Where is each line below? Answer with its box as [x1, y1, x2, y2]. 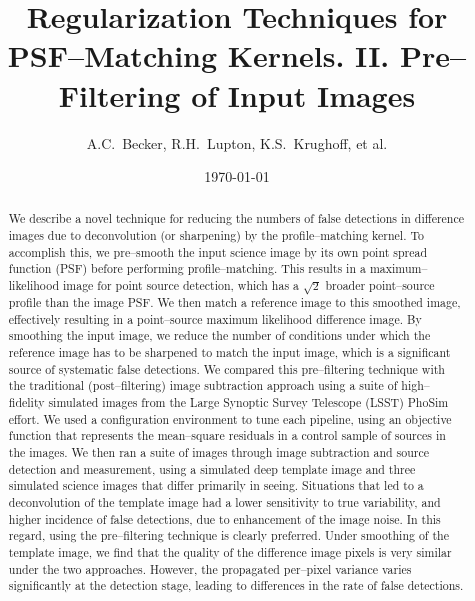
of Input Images [191, 74, 416, 115]
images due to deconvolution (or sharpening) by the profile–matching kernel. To [8, 227, 424, 244]
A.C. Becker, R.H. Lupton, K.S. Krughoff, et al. [86, 132, 388, 153]
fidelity [8, 393, 45, 410]
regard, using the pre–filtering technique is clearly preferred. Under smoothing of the [8, 527, 449, 544]
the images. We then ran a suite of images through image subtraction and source [8, 443, 430, 460]
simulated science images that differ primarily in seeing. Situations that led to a [8, 477, 424, 494]
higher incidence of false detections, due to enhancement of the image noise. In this [8, 510, 441, 527]
